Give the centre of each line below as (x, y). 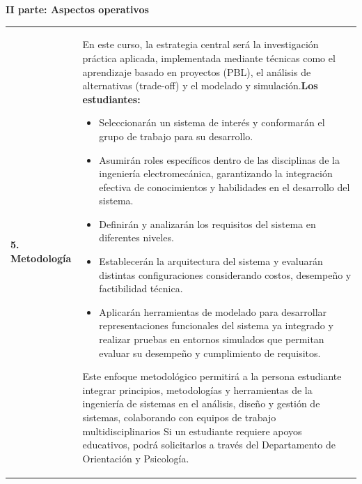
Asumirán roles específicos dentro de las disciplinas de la (219, 159)
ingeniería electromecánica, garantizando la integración (216, 173)
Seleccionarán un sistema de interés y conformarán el (212, 122)
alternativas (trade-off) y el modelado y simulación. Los (200, 85)
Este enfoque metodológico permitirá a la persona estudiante (212, 376)
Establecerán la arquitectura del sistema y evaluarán (211, 261)
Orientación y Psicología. (136, 458)
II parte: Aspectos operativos (77, 9)
